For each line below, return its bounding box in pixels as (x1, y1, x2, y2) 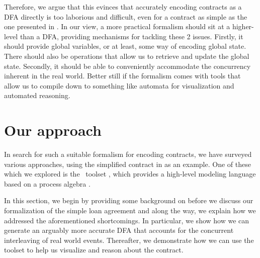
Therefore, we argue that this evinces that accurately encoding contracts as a (4, 2, 242, 12)
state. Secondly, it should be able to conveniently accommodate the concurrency (4, 60, 251, 71)
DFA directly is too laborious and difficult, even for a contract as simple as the (4, 11, 247, 22)
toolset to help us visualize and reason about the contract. (4, 244, 184, 255)
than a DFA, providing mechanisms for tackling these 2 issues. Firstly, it (20, 31, 243, 41)
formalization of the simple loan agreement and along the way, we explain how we (4, 205, 256, 216)
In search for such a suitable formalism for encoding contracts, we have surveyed (4, 149, 252, 159)
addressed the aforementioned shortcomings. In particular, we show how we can (4, 215, 249, 225)
